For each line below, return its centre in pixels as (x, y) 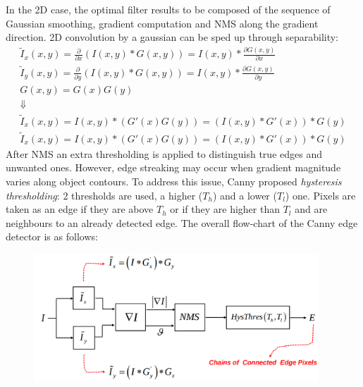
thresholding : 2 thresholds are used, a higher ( (104, 195)
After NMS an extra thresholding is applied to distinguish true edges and (164, 153)
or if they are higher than (225, 209)
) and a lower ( (245, 195)
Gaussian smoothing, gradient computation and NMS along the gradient (162, 23)
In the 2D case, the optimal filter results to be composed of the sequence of (168, 9)
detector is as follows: (52, 236)
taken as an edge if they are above (80, 209)
